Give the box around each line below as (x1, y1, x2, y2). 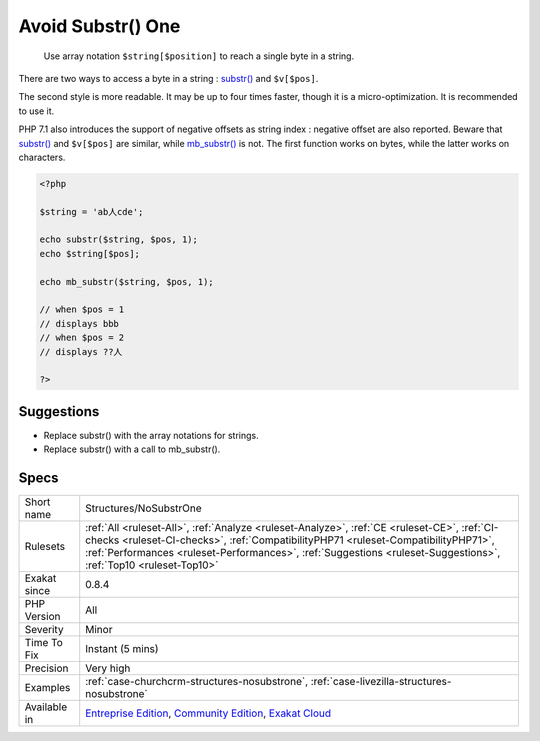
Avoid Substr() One (18, 15, 181, 37)
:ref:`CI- (461, 521, 499, 535)
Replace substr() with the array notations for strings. (43, 429, 259, 441)
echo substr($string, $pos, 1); (39, 234, 199, 245)
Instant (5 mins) (85, 642, 159, 656)
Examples (24, 681, 71, 695)
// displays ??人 (39, 346, 123, 357)
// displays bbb (39, 318, 120, 329)
